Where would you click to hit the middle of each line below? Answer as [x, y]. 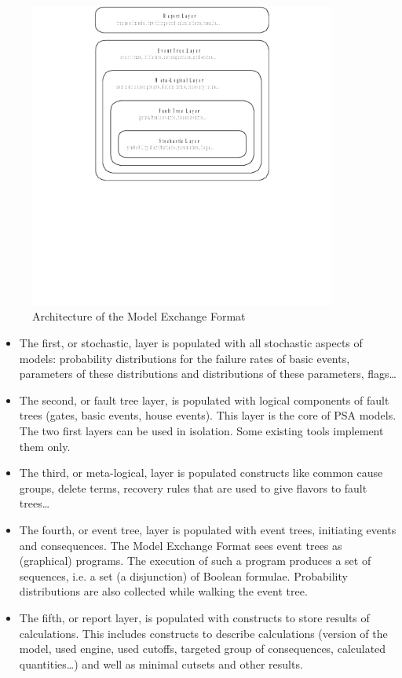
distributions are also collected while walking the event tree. [163, 591]
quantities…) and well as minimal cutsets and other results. [161, 663]
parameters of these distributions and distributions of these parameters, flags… [208, 374]
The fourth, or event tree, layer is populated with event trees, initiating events [208, 529]
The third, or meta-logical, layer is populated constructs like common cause [201, 473]
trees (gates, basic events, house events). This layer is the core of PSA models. [208, 415]
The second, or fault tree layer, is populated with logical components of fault [204, 399]
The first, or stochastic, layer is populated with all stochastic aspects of [191, 343]
